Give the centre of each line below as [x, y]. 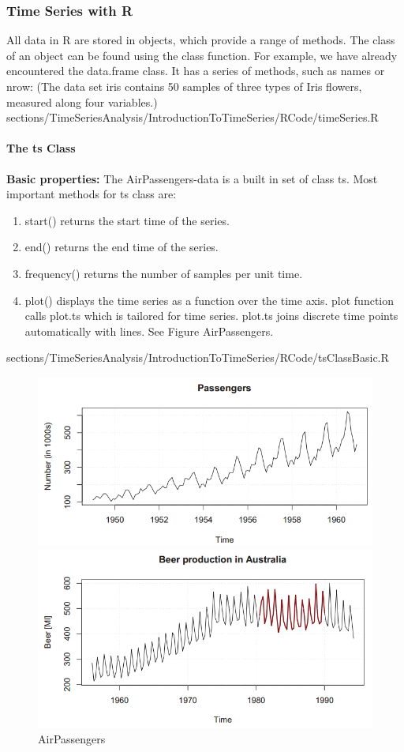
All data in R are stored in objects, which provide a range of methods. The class [201, 40]
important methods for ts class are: [92, 194]
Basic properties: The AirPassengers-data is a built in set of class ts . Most [192, 178]
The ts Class [41, 148]
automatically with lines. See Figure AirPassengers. [149, 331]
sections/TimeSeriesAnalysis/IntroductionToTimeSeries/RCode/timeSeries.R [193, 117]
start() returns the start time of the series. [127, 220]
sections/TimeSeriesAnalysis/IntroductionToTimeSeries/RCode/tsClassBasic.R [198, 357]
